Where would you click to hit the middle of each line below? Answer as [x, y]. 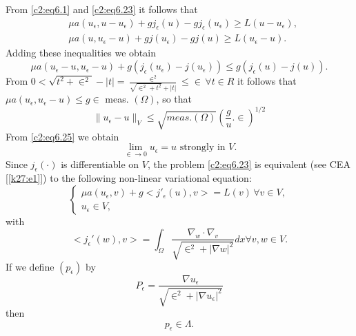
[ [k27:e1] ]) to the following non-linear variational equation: [129, 178]
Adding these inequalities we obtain [81, 53]
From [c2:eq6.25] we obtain [62, 136]
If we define [30, 266]
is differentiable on [100, 164]
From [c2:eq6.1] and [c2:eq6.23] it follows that [102, 9]
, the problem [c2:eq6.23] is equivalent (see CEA [249, 164]
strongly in [202, 148]
